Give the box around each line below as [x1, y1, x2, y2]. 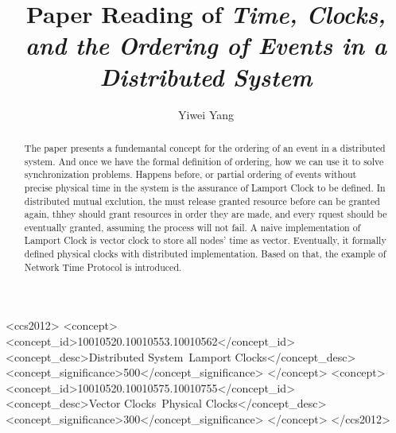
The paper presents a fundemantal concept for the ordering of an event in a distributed [24, 141, 386, 154]
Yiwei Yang [178, 106, 234, 122]
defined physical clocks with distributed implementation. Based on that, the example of [24, 247, 386, 261]
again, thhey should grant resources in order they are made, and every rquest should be [24, 207, 387, 221]
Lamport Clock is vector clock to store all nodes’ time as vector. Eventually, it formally [24, 234, 386, 247]
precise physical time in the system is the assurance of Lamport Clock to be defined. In [24, 180, 386, 194]
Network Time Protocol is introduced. [24, 260, 182, 273]
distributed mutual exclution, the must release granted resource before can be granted [24, 194, 380, 207]
